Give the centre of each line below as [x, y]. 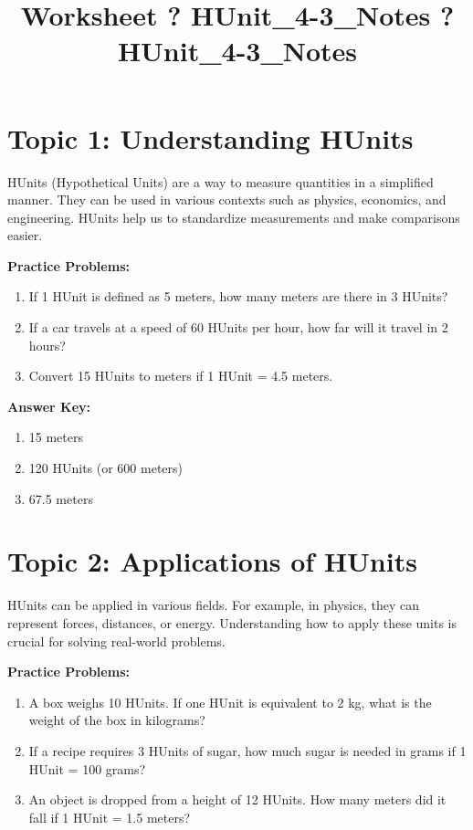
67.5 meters [61, 498]
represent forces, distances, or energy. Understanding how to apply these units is [232, 622]
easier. [25, 235]
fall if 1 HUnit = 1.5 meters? [110, 817]
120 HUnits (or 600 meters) [106, 468]
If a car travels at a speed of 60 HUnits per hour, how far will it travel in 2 [238, 327]
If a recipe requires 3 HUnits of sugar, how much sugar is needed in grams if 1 [247, 750]
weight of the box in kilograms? [117, 720]
